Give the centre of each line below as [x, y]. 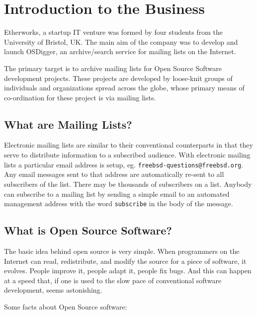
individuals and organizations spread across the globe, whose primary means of [124, 88]
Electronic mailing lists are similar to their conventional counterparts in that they [128, 145]
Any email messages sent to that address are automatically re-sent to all [114, 174]
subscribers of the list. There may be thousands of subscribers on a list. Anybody [128, 184]
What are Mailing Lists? [68, 124]
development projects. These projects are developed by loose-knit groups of [118, 78]
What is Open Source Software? [88, 230]
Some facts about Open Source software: [66, 306]
